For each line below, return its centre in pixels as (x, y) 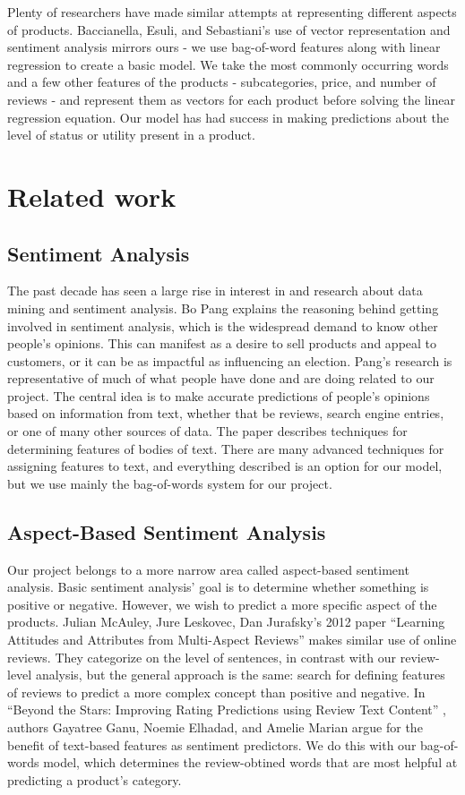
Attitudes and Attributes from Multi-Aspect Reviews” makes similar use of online (232, 640)
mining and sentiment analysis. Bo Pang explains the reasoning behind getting (223, 308)
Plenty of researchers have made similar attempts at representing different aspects (232, 12)
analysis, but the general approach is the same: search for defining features (240, 675)
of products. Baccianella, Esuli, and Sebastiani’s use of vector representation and (229, 29)
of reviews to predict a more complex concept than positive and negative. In (216, 692)
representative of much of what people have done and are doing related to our (221, 378)
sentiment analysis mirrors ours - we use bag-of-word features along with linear (224, 47)
